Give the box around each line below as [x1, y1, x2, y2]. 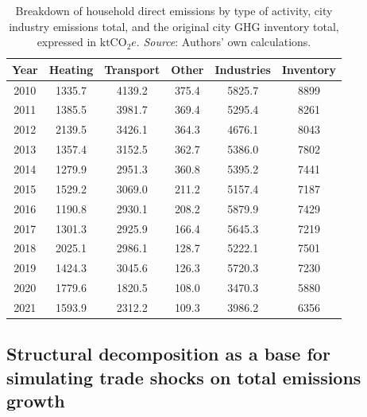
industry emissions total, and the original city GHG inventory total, [9, 18, 339, 34]
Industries [214, 60, 271, 77]
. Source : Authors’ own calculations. [136, 33, 311, 50]
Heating [48, 60, 94, 77]
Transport [104, 60, 160, 77]
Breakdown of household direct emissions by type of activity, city [15, 2, 333, 18]
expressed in [37, 33, 97, 50]
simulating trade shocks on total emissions [6, 364, 361, 389]
